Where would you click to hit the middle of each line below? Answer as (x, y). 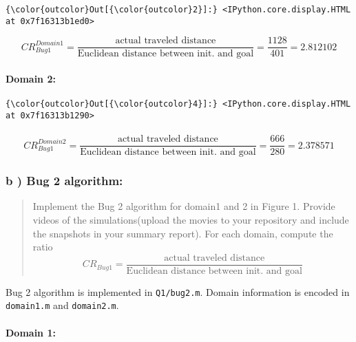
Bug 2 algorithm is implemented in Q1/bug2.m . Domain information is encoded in (178, 291)
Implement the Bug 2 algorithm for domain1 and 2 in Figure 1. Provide (184, 206)
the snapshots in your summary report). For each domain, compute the (183, 233)
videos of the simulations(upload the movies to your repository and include (191, 219)
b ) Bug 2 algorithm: (64, 181)
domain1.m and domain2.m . (62, 305)
